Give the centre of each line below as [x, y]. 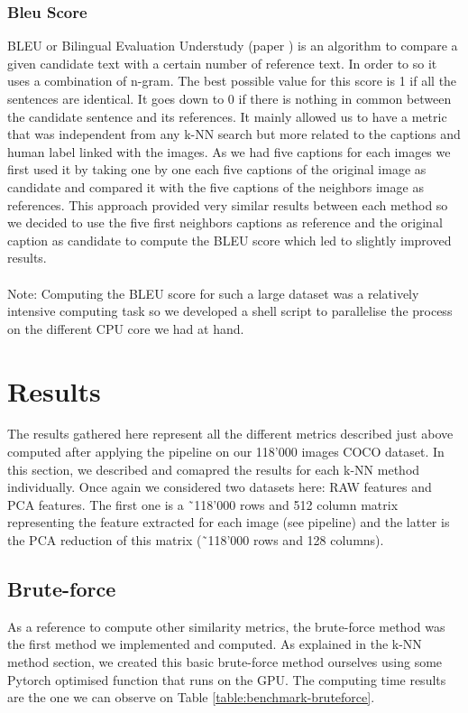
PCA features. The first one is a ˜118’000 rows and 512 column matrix [203, 504]
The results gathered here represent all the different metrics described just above [230, 434]
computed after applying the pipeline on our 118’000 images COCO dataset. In [226, 452]
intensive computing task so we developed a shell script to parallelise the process [230, 311]
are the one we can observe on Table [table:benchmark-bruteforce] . [191, 697]
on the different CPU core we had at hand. [126, 328]
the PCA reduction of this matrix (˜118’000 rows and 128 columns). [196, 540]
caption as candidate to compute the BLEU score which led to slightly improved [229, 240]
